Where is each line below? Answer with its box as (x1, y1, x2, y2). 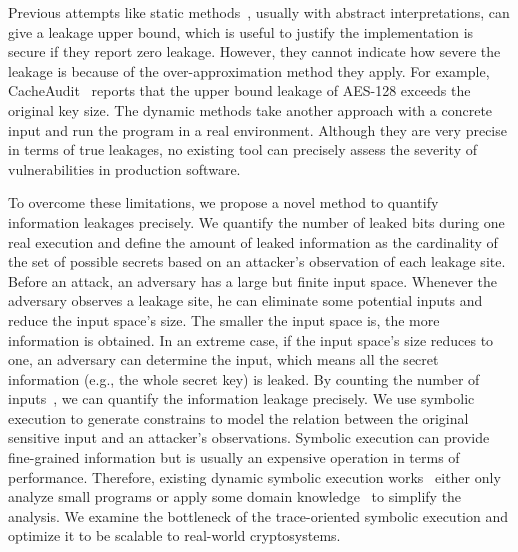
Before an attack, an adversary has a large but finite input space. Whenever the (8, 270, 498, 291)
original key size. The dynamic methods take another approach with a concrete (8, 99, 493, 120)
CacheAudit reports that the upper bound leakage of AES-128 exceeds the (8, 80, 471, 101)
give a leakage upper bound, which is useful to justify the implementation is (8, 21, 474, 42)
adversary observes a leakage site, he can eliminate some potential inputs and (8, 290, 483, 311)
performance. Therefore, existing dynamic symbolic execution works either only (8, 466, 501, 487)
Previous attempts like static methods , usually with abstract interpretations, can (8, 2, 510, 22)
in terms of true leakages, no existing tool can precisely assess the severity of (8, 139, 477, 160)
